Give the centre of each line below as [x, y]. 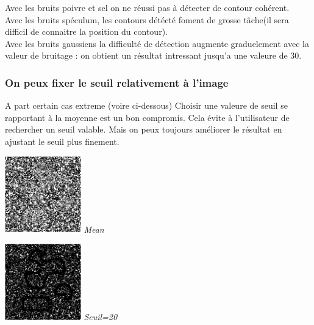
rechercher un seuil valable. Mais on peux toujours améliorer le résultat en [144, 129]
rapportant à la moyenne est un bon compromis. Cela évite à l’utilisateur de [147, 117]
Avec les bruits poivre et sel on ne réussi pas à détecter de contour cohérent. [147, 7]
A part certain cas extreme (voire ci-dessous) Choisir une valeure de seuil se [146, 105]
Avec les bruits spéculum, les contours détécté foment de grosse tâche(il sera [147, 19]
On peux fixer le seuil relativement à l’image [117, 82]
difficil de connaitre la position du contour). [86, 31]
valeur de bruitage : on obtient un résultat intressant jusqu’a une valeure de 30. [153, 55]
